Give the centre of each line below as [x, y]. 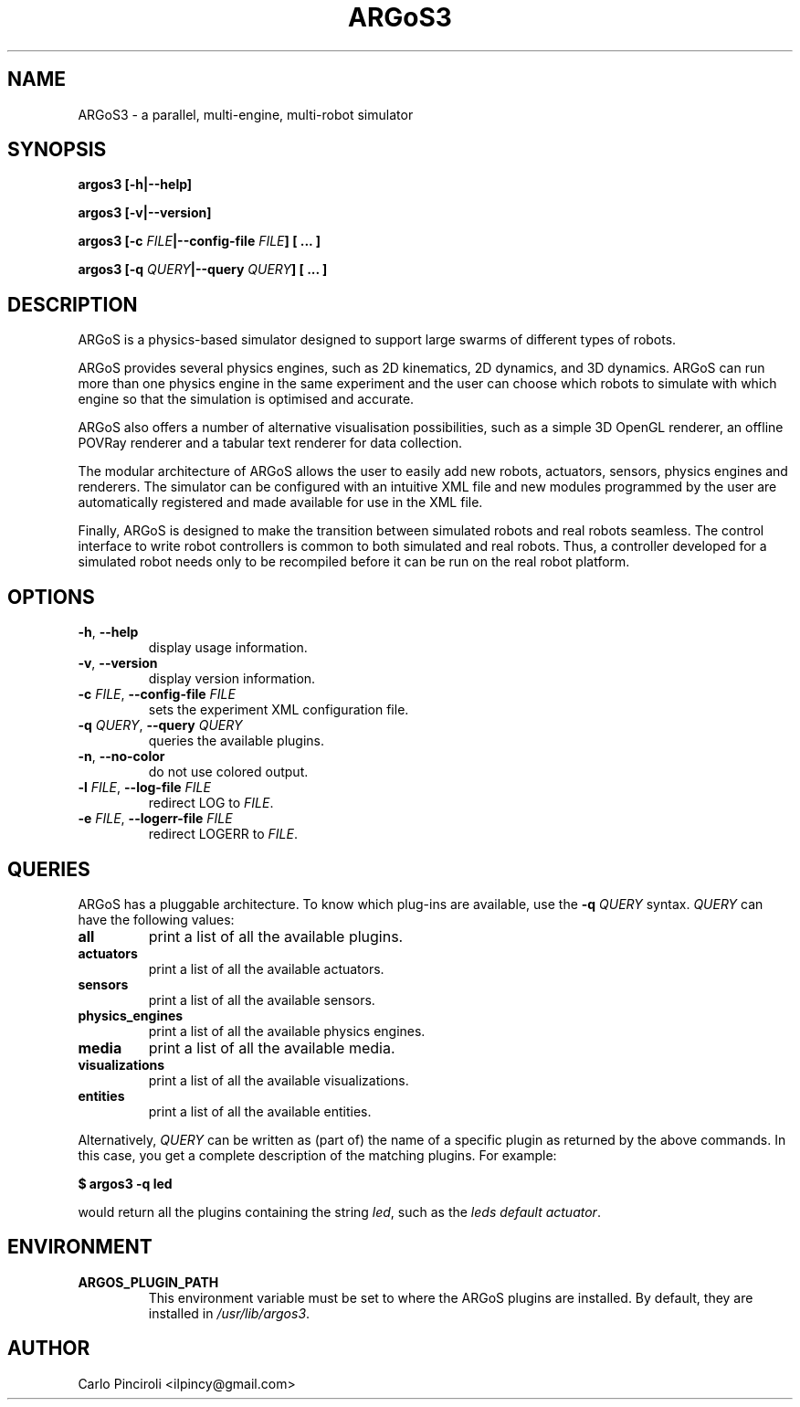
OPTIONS [51, 597]
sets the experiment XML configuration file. [279, 710]
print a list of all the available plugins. [276, 936]
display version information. [232, 679]
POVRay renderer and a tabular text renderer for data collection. [270, 443]
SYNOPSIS [57, 150]
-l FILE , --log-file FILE [144, 788]
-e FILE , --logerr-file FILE [155, 819]
